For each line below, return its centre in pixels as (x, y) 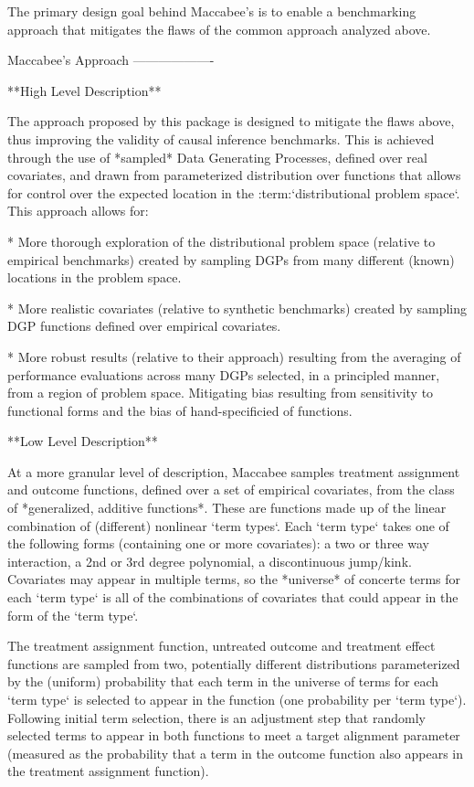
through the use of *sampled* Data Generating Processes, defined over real (217, 157)
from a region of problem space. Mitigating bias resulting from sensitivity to (221, 393)
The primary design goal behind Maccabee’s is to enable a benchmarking (212, 11)
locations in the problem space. (95, 277)
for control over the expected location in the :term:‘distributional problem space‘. (234, 192)
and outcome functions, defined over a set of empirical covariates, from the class (231, 489)
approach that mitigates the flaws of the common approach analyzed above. (219, 29)
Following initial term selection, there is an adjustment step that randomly (216, 717)
